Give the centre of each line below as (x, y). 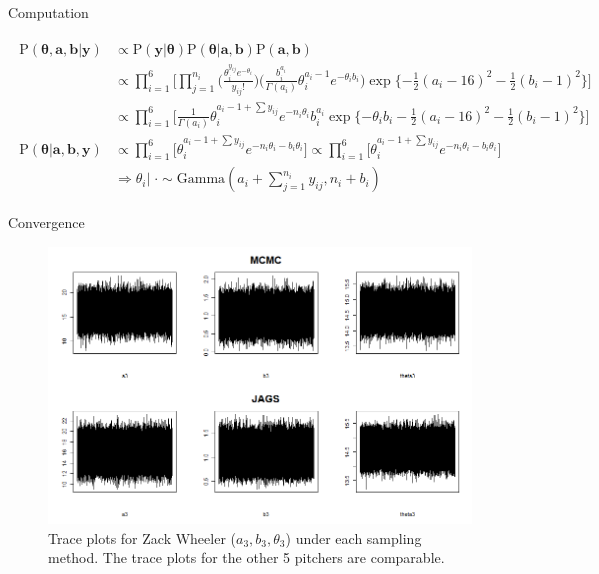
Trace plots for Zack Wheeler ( (142, 537)
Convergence (46, 222)
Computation (48, 12)
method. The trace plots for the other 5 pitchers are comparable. (246, 557)
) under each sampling (353, 537)
